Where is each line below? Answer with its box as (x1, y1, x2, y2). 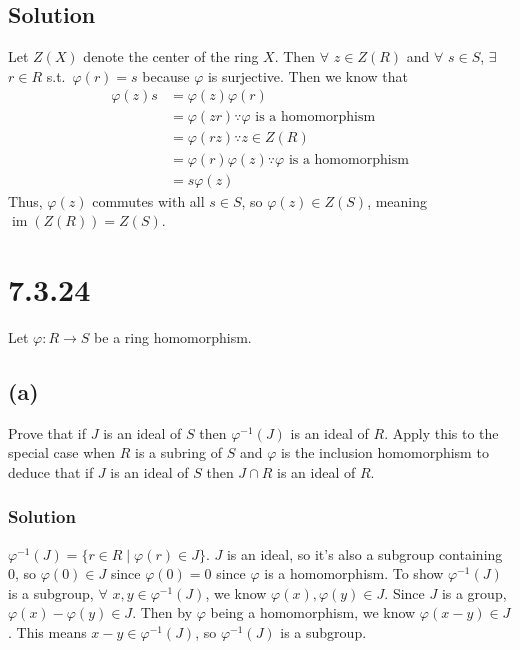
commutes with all (92, 190, 205, 211)
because (142, 65, 190, 86)
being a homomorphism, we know (210, 602, 416, 623)
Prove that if (8, 422, 87, 443)
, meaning (367, 190, 428, 211)
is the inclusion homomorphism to (280, 442, 489, 463)
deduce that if (8, 461, 94, 482)
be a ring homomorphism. (94, 326, 252, 347)
